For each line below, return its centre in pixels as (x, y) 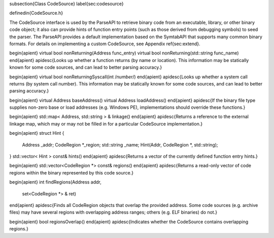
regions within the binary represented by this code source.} (72, 172)
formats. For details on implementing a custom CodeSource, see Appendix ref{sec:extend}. (105, 44)
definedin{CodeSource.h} (36, 13)
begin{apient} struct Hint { (37, 133)
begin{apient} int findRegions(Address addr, (55, 182)
